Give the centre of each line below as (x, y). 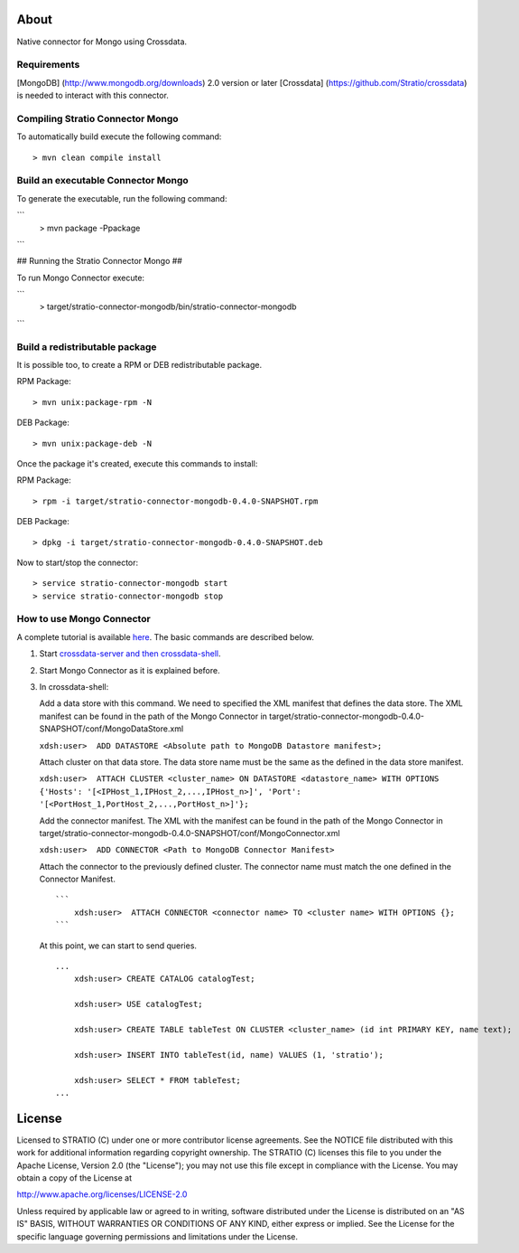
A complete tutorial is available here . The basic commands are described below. (166, 636)
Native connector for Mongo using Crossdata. (102, 42)
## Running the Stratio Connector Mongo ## (99, 261)
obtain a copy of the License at (74, 1178)
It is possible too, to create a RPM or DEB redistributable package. (139, 364)
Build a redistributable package (87, 346)
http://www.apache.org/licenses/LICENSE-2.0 (102, 1194)
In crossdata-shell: (74, 686)
